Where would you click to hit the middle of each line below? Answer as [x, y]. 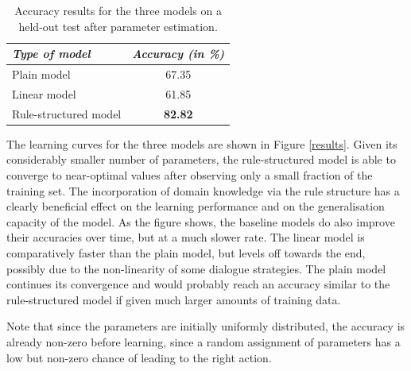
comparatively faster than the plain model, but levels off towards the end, [186, 252]
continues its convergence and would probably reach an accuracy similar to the [198, 284]
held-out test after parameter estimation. [118, 26]
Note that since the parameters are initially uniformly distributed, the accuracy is [206, 326]
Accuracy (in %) [178, 54]
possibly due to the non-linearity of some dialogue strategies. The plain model [196, 268]
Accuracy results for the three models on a [118, 10]
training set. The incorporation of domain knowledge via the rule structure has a [203, 190]
